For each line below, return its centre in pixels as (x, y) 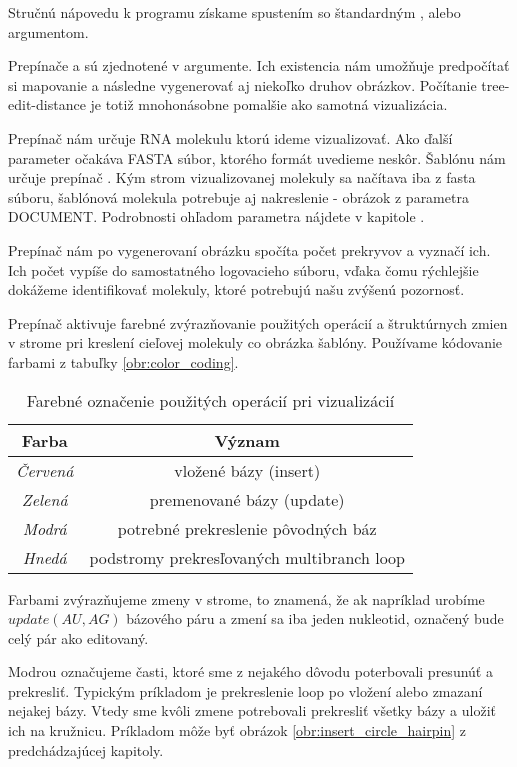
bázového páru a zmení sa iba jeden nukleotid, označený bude (315, 618)
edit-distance (47, 104)
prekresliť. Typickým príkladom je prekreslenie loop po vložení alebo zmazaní (245, 690)
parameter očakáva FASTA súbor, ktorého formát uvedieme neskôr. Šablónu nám (257, 157)
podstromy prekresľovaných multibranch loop (247, 557)
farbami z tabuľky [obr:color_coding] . (123, 361)
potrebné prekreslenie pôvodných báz (247, 528)
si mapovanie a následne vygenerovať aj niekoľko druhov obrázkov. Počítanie (242, 84)
